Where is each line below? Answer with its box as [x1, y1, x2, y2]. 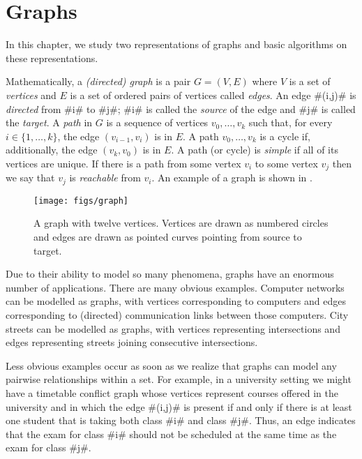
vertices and [6, 87, 56, 102]
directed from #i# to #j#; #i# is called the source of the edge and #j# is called [6, 101, 356, 116]
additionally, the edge [6, 142, 98, 157]
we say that [6, 170, 55, 185]
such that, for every [248, 115, 333, 130]
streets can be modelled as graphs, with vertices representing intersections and [6, 321, 340, 336]
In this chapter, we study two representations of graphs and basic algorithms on [6, 37, 347, 52]
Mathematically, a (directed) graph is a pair [6, 74, 191, 89]
